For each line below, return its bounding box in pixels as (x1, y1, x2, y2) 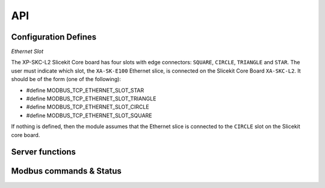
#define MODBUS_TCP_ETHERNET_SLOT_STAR (26, 86, 144, 94)
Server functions (11, 147, 76, 157)
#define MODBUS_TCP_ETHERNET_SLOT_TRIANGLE (26, 95, 156, 102)
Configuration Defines (11, 32, 97, 42)
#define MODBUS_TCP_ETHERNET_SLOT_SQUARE (26, 112, 153, 119)
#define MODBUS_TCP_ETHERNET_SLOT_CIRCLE (26, 103, 150, 111)
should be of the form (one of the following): (11, 76, 122, 83)
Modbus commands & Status (11, 166, 122, 177)
